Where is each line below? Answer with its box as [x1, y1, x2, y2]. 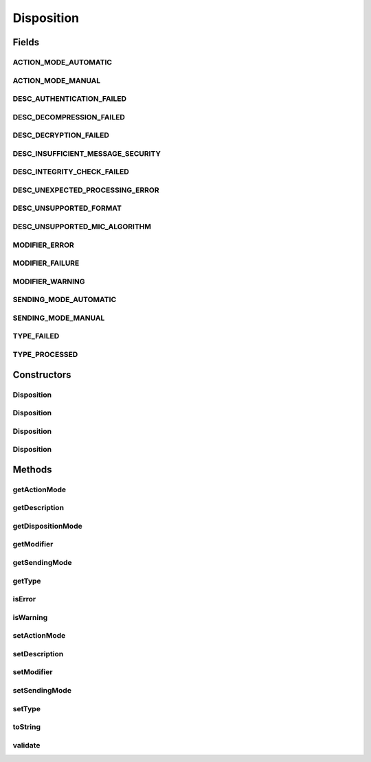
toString [12, 722, 41, 732]
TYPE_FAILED [12, 332, 60, 341]
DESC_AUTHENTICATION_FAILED [12, 94, 127, 104]
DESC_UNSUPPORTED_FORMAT [12, 203, 122, 213]
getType [12, 576, 41, 586]
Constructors [12, 369, 71, 380]
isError [12, 594, 36, 604]
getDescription [12, 503, 65, 513]
